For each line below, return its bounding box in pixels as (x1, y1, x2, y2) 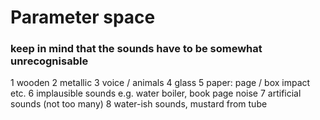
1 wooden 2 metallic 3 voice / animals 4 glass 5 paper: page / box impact (10, 77, 311, 89)
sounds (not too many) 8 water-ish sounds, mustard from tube (10, 98, 268, 110)
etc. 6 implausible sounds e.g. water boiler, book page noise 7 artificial (10, 87, 302, 100)
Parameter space (10, 6, 156, 29)
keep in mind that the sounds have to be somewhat (10, 42, 263, 56)
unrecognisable (10, 54, 89, 68)
